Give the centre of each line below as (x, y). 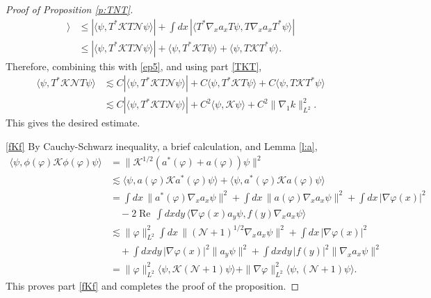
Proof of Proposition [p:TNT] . (70, 9)
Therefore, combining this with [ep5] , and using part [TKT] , (134, 66)
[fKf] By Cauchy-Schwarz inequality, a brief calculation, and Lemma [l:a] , (162, 146)
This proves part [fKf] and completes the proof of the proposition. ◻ (153, 285)
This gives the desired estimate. (73, 123)
